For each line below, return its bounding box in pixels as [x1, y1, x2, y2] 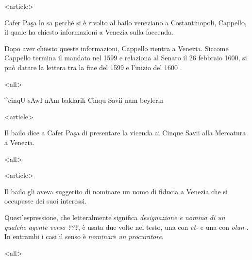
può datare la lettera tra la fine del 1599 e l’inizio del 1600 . [4, 62, 182, 72]
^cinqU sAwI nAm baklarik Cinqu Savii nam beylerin [4, 95, 164, 105]
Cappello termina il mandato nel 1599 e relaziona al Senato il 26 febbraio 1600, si [4, 53, 247, 63]
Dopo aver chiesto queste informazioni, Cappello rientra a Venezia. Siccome [4, 43, 229, 53]
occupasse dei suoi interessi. [4, 196, 87, 206]
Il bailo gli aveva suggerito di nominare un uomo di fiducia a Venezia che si [4, 186, 228, 196]
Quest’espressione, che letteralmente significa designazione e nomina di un [4, 212, 225, 222]
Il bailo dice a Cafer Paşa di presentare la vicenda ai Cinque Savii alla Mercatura [4, 128, 246, 138]
